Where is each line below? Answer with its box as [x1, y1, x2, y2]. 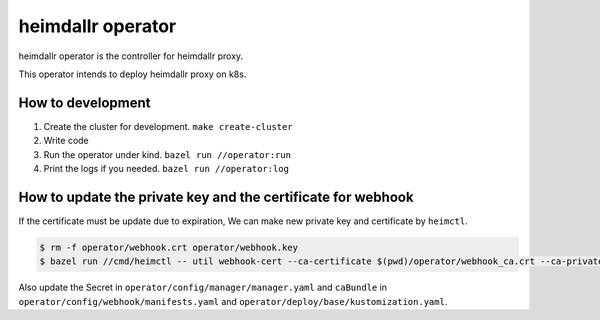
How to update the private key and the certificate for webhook [18, 188, 414, 205]
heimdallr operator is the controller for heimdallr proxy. [18, 50, 244, 62]
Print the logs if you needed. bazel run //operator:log [43, 163, 290, 175]
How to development [18, 94, 151, 111]
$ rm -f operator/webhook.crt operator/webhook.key [39, 241, 299, 253]
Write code [43, 135, 89, 147]
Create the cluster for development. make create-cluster [43, 120, 294, 132]
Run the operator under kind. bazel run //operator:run [43, 148, 292, 160]
